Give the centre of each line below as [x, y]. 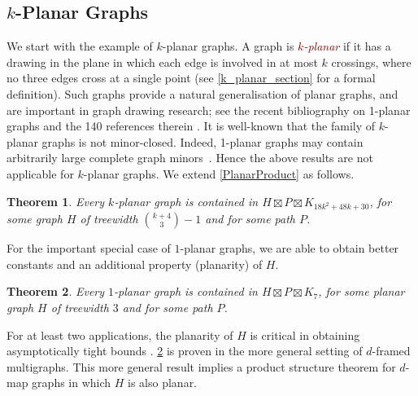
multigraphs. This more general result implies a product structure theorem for [201, 366]
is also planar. [163, 383]
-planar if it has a [347, 46]
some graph [35, 219]
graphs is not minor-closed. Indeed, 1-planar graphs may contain [202, 141]
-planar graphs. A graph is [228, 46]
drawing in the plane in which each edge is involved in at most [162, 62]
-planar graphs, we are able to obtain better [290, 248]
